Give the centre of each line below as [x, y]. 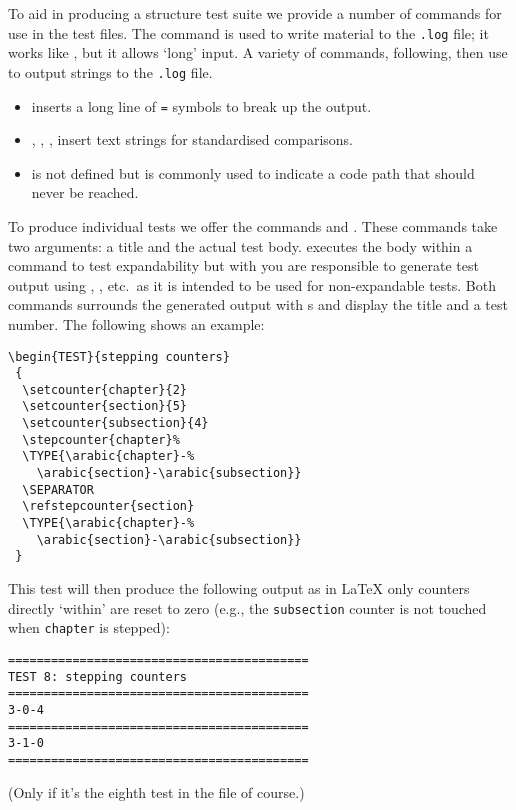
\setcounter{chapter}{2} [104, 389]
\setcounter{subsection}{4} [115, 423]
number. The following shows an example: [136, 323]
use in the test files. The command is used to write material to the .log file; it [248, 32]
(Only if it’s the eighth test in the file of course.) [156, 791]
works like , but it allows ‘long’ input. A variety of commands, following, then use [258, 52]
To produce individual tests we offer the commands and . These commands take [253, 225]
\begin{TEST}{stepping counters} [119, 356]
